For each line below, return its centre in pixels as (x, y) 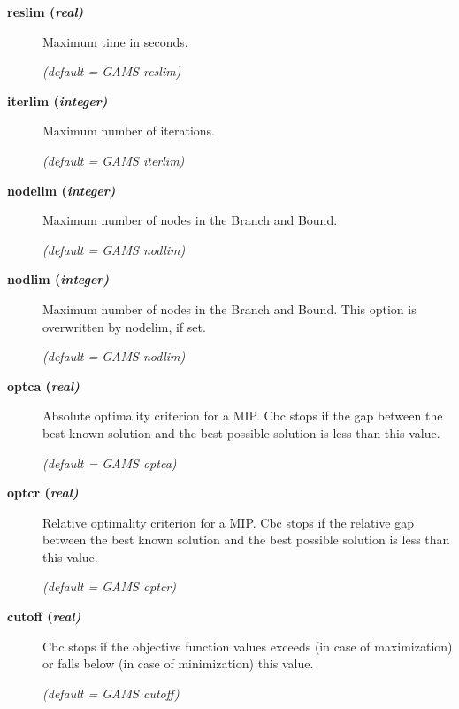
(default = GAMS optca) (110, 462)
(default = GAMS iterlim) (114, 160)
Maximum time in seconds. (115, 41)
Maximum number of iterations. (129, 131)
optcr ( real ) (43, 493)
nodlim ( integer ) (58, 279)
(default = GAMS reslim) (112, 71)
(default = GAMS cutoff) (111, 693)
